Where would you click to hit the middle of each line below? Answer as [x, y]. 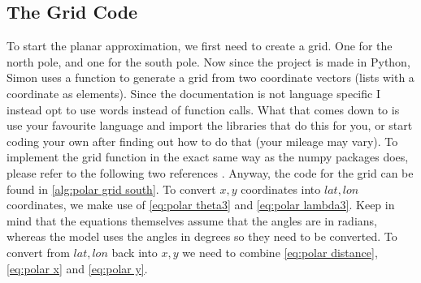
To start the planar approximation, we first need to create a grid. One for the [200, 46]
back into [135, 252]
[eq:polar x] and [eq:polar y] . [77, 268]
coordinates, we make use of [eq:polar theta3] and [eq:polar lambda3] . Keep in [201, 205]
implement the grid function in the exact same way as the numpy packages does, [208, 157]
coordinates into [281, 189]
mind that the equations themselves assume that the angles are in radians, [192, 220]
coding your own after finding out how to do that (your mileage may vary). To [202, 141]
